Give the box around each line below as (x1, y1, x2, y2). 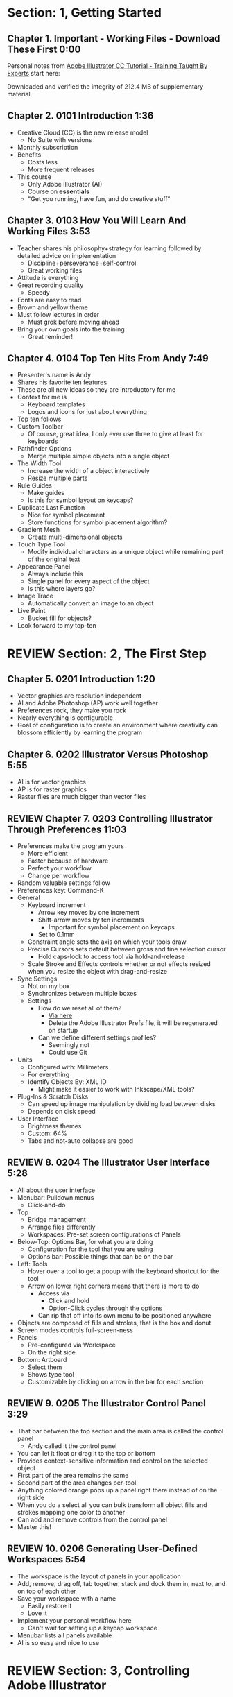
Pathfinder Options (17, 445, 71, 453)
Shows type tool (27, 1370, 74, 1378)
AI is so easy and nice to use (17, 1638, 99, 1646)
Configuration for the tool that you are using (27, 1245, 153, 1253)
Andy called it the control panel (27, 1441, 117, 1450)
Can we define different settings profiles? (37, 1033, 157, 1042)
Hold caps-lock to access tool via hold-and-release (37, 952, 185, 961)
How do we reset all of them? (37, 1004, 122, 1013)
